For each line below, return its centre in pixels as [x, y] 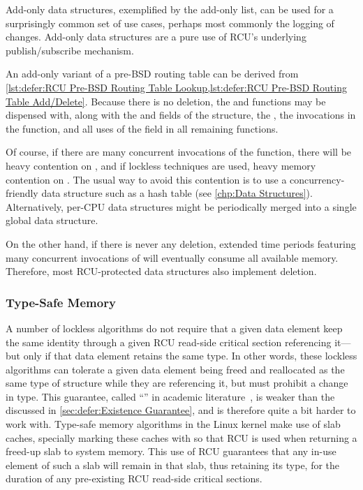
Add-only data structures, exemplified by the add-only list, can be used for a [170, 9]
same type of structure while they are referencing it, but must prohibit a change [177, 383]
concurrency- [317, 179]
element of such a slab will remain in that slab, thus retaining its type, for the [173, 465]
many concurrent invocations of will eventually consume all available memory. [172, 257]
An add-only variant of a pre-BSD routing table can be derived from [152, 74]
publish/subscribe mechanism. [70, 50]
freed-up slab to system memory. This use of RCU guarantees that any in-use [171, 451]
